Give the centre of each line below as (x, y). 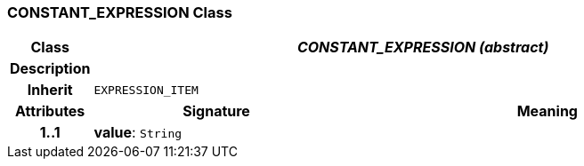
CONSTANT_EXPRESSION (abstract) (423, 47)
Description (50, 69)
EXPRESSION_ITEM (146, 90)
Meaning (547, 111)
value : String (138, 133)
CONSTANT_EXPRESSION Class (120, 12)
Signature (216, 111)
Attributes (50, 111)
